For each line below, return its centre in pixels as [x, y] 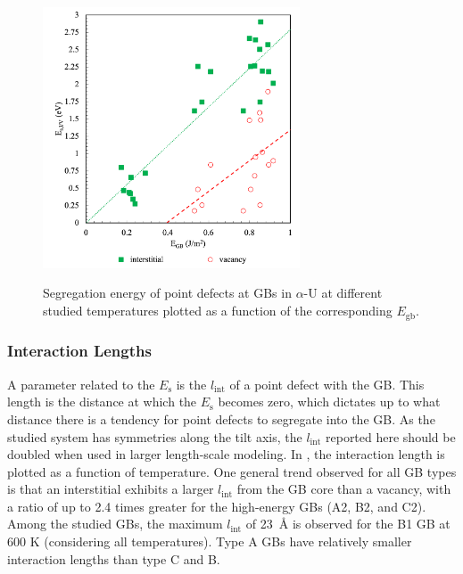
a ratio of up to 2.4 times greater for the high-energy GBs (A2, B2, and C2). [217, 506]
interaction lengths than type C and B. [114, 558]
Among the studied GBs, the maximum [115, 524]
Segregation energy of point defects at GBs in [167, 293]
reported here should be [391, 436]
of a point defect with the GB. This [327, 384]
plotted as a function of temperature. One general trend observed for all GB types [232, 471]
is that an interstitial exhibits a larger [111, 489]
